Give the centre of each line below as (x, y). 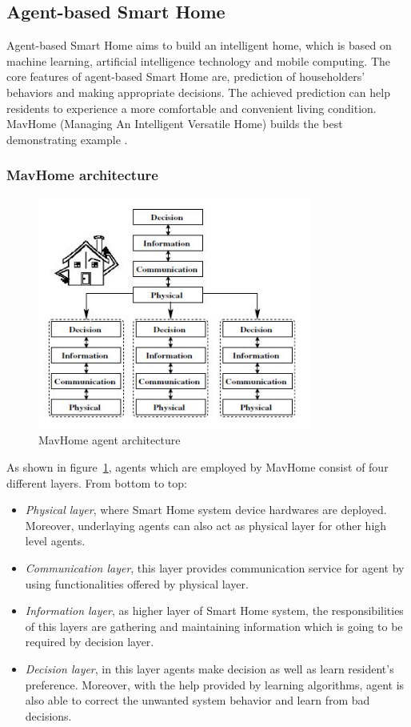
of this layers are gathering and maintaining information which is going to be (214, 626)
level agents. (55, 541)
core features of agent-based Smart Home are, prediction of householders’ (186, 76)
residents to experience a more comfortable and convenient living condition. (192, 108)
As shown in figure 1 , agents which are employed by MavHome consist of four (198, 466)
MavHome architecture (82, 175)
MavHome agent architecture (110, 440)
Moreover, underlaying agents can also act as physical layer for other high (206, 525)
